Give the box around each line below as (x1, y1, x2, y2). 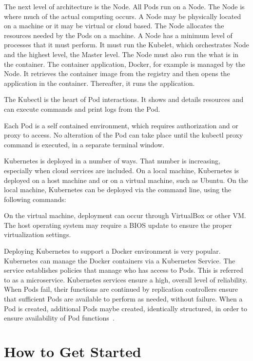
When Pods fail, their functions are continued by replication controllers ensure (4, 284, 238, 294)
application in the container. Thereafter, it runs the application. (4, 78, 195, 88)
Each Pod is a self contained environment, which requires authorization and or (4, 120, 238, 130)
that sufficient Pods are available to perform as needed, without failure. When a (4, 294, 243, 304)
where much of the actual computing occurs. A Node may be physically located (4, 11, 241, 21)
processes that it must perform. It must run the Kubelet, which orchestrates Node (4, 40, 249, 50)
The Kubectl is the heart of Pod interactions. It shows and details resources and (4, 94, 244, 104)
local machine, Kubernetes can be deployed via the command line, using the (4, 184, 232, 195)
